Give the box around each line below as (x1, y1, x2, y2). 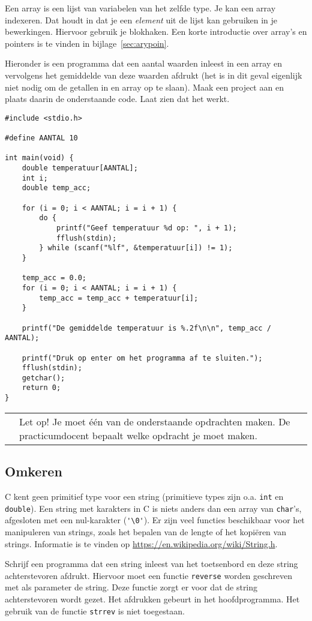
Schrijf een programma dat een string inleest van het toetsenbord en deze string (5, 557, 298, 570)
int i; (22, 173, 48, 182)
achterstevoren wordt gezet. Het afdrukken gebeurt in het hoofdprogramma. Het (5, 592, 300, 605)
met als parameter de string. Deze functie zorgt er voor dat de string (5, 581, 258, 593)
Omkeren (5, 462, 62, 481)
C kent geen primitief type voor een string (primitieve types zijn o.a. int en (5, 490, 284, 502)
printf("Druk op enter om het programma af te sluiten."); (22, 353, 263, 362)
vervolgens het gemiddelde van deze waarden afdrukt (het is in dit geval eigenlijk (5, 68, 302, 81)
